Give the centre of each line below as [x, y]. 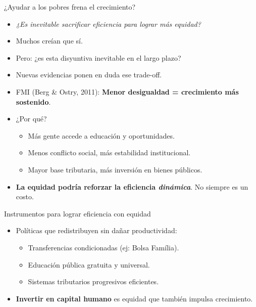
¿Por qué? [31, 119]
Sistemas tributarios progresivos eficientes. [93, 281]
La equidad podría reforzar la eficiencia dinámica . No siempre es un [132, 186]
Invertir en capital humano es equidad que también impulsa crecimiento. [134, 298]
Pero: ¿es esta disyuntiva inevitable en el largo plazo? [98, 57]
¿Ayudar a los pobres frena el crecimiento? [70, 7]
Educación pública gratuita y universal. [89, 264]
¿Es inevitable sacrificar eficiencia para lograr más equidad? [108, 24]
